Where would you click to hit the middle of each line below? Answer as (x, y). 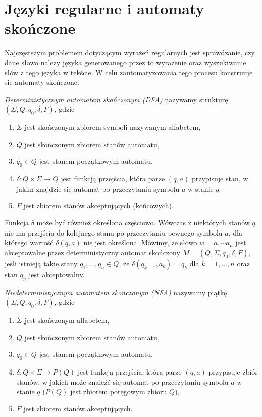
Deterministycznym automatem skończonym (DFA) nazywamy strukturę (116, 99)
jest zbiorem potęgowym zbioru (118, 391)
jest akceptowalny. (57, 274)
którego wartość (29, 242)
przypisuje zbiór (233, 372)
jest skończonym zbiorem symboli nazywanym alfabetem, (113, 127)
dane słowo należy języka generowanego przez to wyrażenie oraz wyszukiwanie (125, 62)
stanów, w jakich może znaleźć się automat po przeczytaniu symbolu (122, 381)
